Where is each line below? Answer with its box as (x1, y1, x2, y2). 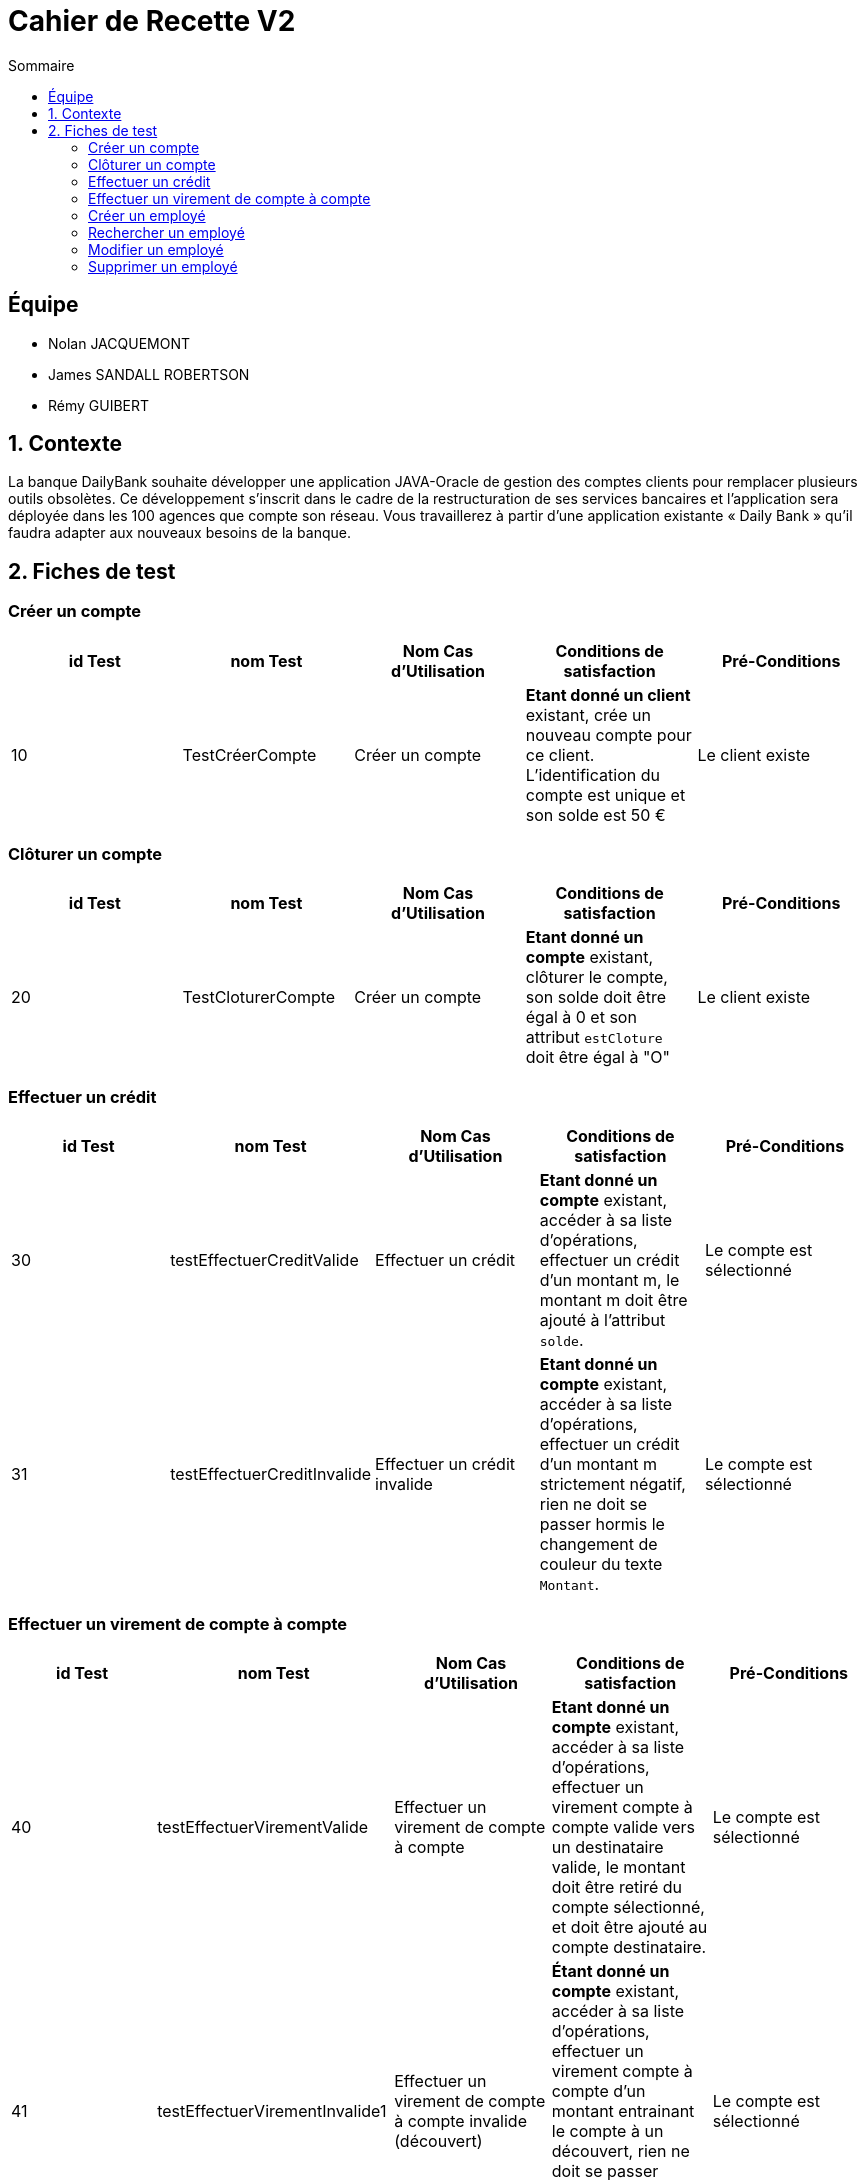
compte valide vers (551, 1816, 695, 1837)
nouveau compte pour (525, 724, 692, 745)
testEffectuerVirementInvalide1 (157, 2100, 387, 2121)
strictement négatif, (539, 1474, 686, 1495)
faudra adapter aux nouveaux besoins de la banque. (8, 524, 351, 542)
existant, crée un (525, 704, 651, 725)
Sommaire (8, 56, 75, 74)
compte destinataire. (551, 1936, 707, 1957)
